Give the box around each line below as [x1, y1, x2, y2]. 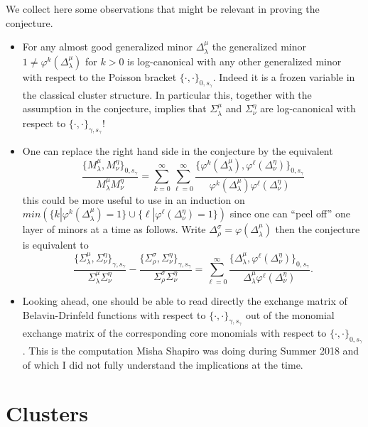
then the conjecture [275, 222, 360, 237]
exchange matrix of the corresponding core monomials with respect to [22, 325, 327, 340]
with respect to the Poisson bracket [22, 69, 177, 84]
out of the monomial [245, 307, 335, 322]
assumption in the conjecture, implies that [22, 101, 207, 116]
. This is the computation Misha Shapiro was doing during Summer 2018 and [22, 343, 359, 358]
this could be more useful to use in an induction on [22, 192, 245, 207]
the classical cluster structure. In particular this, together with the [22, 87, 312, 102]
